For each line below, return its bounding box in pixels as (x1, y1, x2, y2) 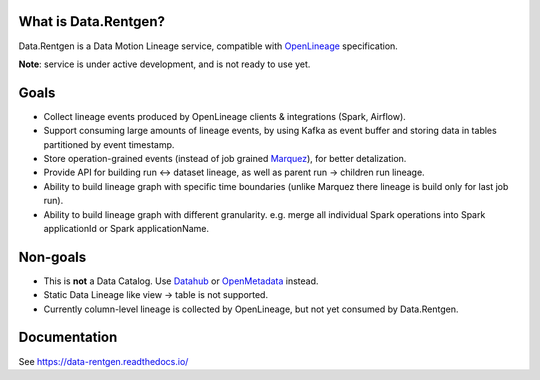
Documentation (18, 329, 118, 346)
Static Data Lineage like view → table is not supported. (43, 289, 269, 301)
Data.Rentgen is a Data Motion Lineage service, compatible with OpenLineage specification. (18, 40, 399, 52)
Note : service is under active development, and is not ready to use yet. (18, 58, 311, 70)
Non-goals (18, 248, 87, 265)
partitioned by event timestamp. (43, 138, 175, 150)
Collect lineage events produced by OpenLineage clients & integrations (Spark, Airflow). (43, 110, 407, 122)
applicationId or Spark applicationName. (43, 222, 210, 234)
